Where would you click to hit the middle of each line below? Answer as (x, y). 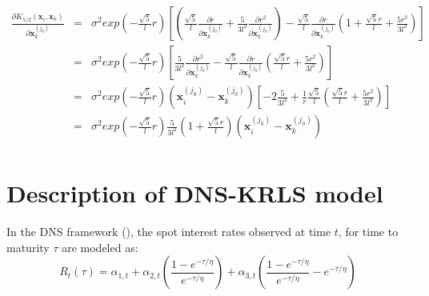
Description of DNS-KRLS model (195, 193)
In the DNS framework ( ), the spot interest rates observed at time (169, 232)
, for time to (368, 232)
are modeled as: (100, 247)
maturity (28, 247)
